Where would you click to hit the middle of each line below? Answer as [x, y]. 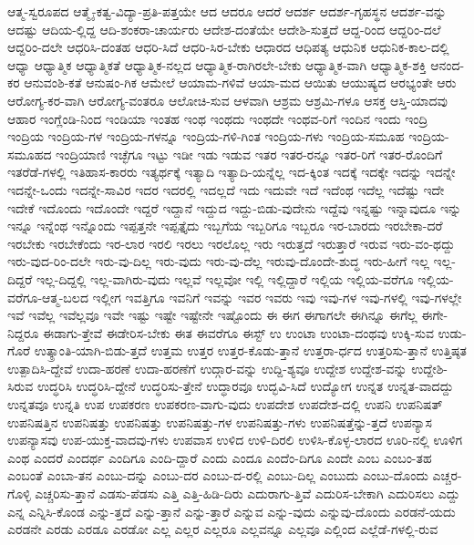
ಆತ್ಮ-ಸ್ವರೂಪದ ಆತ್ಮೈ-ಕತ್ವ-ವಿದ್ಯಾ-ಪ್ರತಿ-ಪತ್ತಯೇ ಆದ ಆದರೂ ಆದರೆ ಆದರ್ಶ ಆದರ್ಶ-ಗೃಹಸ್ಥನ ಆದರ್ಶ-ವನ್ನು [227, 11]
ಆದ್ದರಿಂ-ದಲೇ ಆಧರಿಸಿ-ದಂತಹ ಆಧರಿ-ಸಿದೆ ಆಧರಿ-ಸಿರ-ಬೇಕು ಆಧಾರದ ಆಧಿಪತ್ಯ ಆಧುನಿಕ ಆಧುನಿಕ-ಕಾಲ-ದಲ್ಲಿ [228, 47]
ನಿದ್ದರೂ [23, 332]
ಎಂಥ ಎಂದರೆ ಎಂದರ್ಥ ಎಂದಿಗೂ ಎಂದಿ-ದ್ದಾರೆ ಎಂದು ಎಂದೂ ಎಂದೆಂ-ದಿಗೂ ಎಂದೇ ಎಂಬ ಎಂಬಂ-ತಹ [220, 457]
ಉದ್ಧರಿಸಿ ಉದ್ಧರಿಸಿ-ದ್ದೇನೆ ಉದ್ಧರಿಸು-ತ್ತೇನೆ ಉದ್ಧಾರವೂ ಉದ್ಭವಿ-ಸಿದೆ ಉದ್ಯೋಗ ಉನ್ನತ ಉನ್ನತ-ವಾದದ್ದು [245, 386]
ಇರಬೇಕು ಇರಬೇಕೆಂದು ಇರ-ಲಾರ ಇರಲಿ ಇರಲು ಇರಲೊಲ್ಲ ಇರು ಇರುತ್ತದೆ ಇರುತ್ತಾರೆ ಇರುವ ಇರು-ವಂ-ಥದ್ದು [231, 243]
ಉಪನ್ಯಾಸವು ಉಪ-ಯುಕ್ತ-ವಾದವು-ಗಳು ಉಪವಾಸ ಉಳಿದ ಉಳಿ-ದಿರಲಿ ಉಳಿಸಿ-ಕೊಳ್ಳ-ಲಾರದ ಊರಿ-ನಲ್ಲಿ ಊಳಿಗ [235, 440]
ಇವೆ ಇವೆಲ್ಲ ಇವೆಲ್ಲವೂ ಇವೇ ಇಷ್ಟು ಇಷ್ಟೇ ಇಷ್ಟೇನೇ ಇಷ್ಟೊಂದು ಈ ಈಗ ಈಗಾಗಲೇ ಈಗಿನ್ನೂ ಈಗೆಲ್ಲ [212, 315]
